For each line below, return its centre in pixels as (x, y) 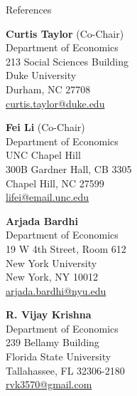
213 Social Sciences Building (67, 61)
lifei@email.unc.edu (48, 197)
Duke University (41, 75)
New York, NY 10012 (52, 277)
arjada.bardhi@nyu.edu (56, 290)
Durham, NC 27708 (48, 89)
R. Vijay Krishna (49, 314)
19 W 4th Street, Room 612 (66, 248)
